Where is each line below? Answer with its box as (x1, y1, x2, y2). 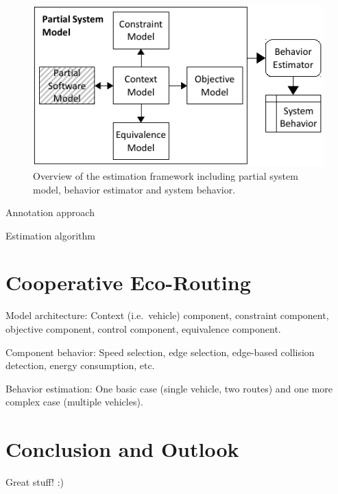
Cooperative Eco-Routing (5, 268, 251, 296)
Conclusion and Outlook (5, 435, 239, 463)
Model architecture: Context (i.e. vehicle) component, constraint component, (5, 308, 329, 322)
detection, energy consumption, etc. (5, 358, 155, 373)
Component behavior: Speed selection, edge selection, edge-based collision (5, 344, 315, 359)
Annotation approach (5, 205, 95, 220)
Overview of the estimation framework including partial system (33, 168, 298, 183)
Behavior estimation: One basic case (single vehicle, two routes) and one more (5, 381, 333, 395)
